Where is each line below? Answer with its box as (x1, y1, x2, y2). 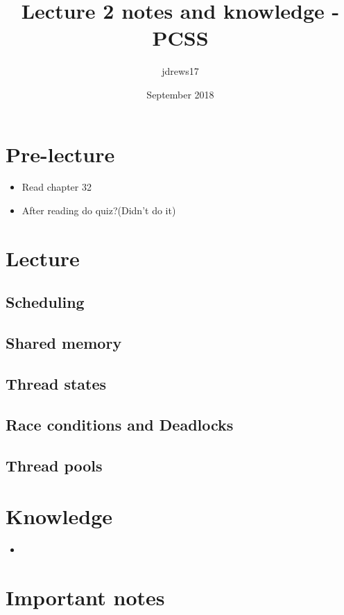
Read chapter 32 (21, 180, 92, 194)
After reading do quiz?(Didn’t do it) (21, 203, 176, 218)
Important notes (6, 582, 165, 611)
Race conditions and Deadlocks (6, 413, 234, 435)
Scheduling (6, 291, 85, 313)
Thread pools (6, 454, 103, 476)
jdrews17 (162, 64, 199, 78)
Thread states (6, 372, 107, 394)
